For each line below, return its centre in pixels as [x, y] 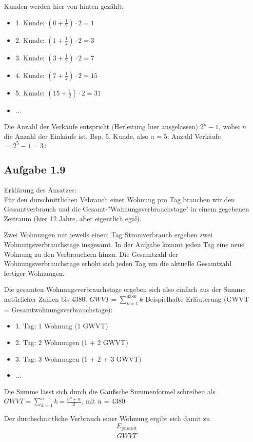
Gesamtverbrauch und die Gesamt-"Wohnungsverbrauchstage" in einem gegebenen [126, 209]
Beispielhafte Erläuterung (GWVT [197, 299]
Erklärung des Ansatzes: [40, 190]
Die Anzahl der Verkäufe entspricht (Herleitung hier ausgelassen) [101, 126]
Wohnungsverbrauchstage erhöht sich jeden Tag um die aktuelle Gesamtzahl [118, 263]
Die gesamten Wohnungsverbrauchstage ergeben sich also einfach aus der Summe [125, 289]
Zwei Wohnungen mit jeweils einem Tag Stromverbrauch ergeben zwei [108, 235]
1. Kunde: [30, 22]
